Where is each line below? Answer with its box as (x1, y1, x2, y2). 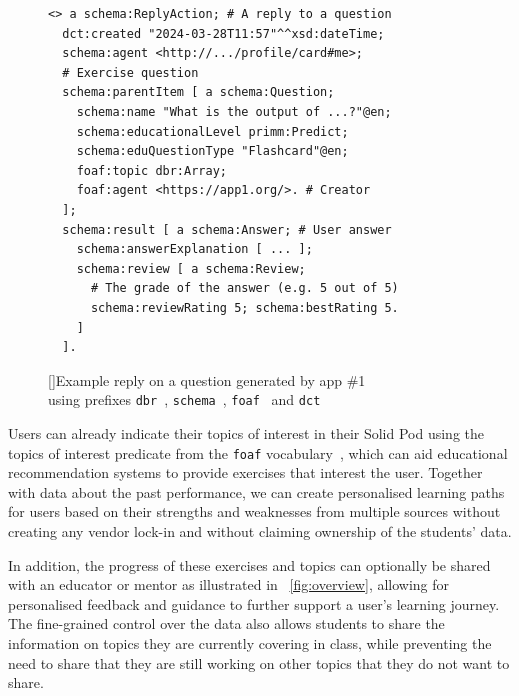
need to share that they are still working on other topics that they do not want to (8, 652, 510, 673)
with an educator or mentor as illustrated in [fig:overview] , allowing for (8, 574, 450, 595)
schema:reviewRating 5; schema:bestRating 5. (90, 300, 399, 315)
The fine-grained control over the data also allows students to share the (8, 613, 445, 634)
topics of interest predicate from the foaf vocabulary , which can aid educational (8, 442, 508, 463)
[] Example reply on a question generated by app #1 (48, 369, 366, 390)
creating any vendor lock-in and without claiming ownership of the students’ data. (8, 520, 512, 541)
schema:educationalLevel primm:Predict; (76, 124, 349, 139)
